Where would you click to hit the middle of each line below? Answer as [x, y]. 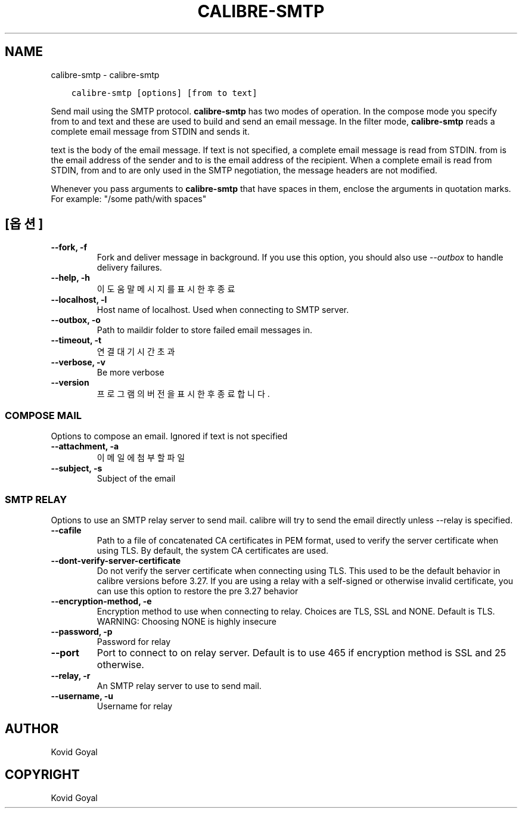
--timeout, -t [76, 340]
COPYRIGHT [42, 775]
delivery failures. [129, 268]
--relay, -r [71, 675]
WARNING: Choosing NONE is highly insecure [187, 621]
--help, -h [70, 278]
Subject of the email [136, 479]
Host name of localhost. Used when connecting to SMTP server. [223, 310]
